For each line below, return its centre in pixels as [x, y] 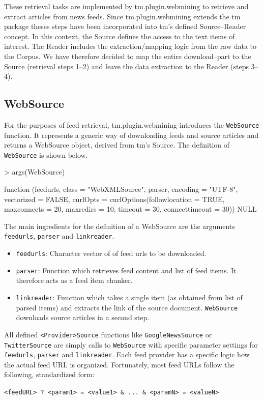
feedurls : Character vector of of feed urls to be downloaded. [111, 253]
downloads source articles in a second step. [83, 317]
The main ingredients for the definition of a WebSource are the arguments [120, 226]
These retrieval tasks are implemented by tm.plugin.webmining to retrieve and [126, 6]
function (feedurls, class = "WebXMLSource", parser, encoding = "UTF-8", [121, 189]
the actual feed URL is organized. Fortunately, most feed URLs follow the [119, 364]
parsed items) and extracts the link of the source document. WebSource [127, 307]
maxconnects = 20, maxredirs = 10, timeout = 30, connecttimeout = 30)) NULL [130, 209]
